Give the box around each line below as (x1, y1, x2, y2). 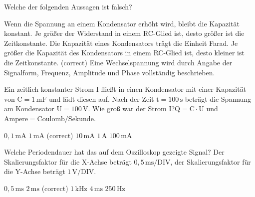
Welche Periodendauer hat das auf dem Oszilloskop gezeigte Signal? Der (4, 147, 225, 157)
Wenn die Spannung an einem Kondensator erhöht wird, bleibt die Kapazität (4, 18, 240, 28)
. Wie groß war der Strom (88, 103, 167, 114)
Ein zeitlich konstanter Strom (4, 84, 94, 94)
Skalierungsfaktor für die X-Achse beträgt (4, 156, 132, 167)
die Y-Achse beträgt (4, 166, 65, 177)
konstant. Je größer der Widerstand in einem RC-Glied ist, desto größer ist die (4, 28, 245, 38)
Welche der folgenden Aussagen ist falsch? (4, 1, 132, 11)
